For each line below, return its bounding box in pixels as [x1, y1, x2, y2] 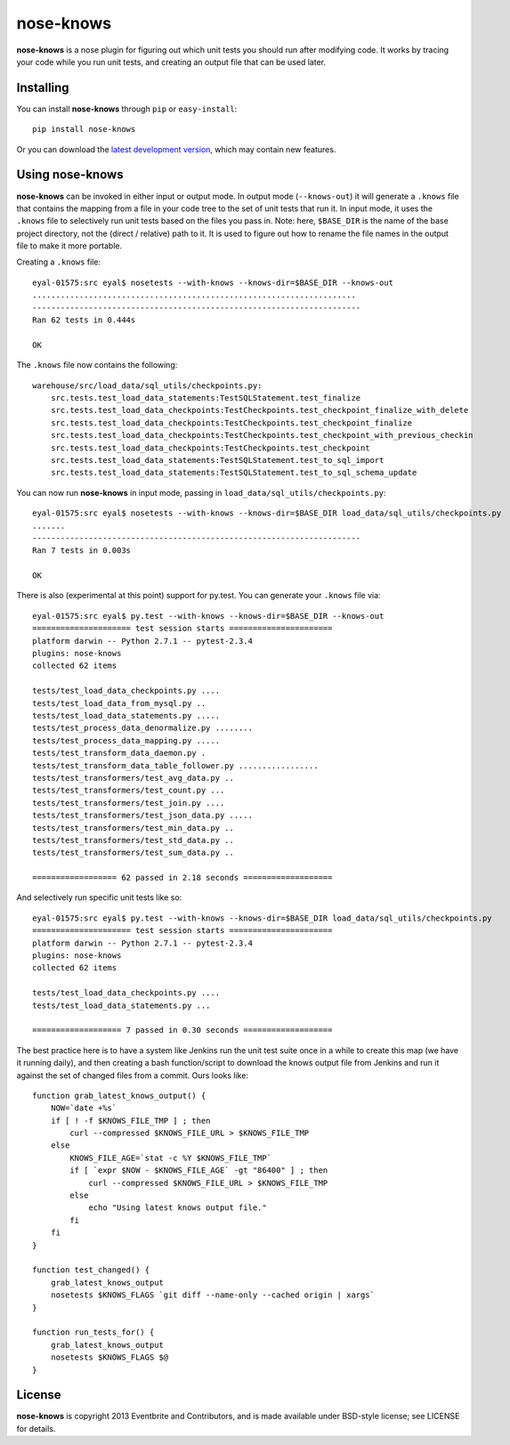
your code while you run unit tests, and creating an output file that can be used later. [16, 56, 327, 67]
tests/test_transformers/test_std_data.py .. [32, 835, 235, 845]
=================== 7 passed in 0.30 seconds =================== [32, 1025, 333, 1035]
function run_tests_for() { [32, 1327, 155, 1337]
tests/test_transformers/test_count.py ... [32, 785, 225, 796]
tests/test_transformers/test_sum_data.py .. [32, 848, 235, 858]
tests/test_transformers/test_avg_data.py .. [32, 773, 235, 783]
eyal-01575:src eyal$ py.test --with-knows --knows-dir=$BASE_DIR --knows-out [32, 611, 385, 621]
